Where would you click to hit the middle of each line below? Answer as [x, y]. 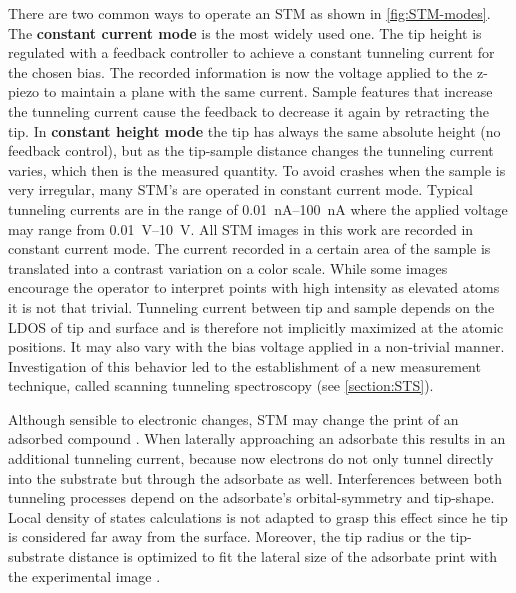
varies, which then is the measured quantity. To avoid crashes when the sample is [257, 169]
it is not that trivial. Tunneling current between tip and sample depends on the [251, 306]
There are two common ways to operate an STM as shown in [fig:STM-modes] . [249, 13]
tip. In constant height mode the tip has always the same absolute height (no [254, 130]
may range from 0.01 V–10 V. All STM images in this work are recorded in [241, 228]
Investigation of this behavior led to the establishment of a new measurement [244, 365]
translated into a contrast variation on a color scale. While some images [228, 267]
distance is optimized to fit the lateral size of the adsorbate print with [283, 556]
